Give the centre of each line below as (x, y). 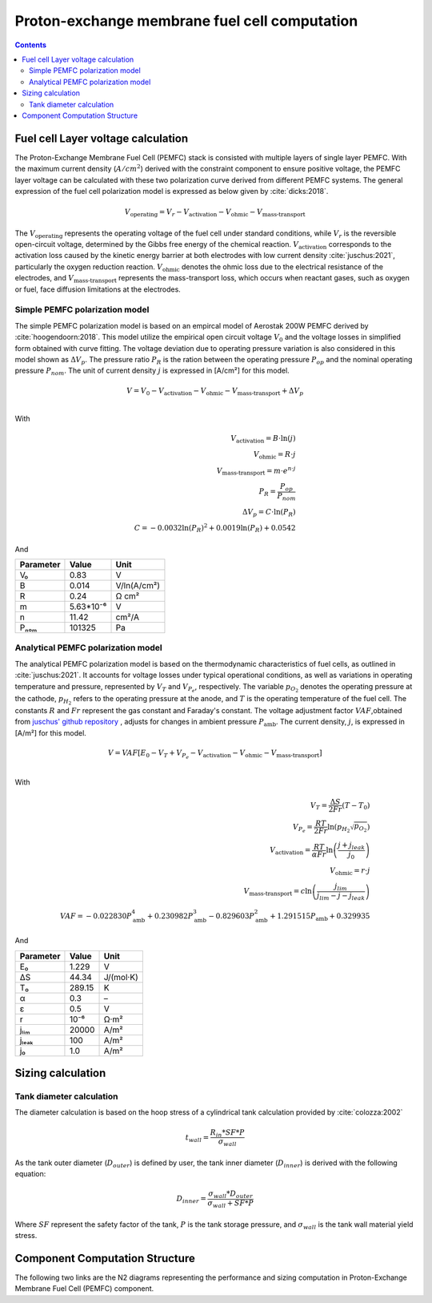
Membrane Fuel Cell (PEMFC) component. (84, 1289)
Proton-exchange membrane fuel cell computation (186, 21)
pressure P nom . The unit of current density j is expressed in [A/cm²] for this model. (152, 371)
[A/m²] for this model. (51, 732)
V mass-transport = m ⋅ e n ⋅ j (256, 471)
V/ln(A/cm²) (138, 586)
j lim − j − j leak (341, 896)
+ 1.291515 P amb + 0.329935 (320, 917)
